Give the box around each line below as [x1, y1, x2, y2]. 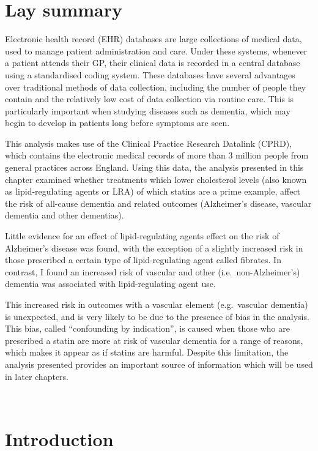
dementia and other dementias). [5, 209, 124, 222]
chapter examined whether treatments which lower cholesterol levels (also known [5, 173, 307, 185]
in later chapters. [5, 370, 68, 382]
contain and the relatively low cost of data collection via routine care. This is [5, 92, 294, 105]
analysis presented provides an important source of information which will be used [5, 357, 313, 370]
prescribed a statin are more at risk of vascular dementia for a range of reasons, [5, 334, 303, 346]
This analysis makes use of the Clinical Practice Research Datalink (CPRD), [5, 136, 292, 149]
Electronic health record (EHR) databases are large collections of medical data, [5, 32, 302, 45]
